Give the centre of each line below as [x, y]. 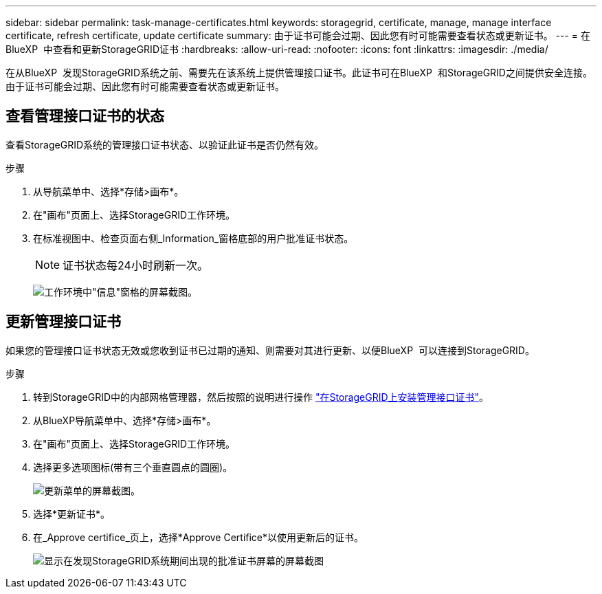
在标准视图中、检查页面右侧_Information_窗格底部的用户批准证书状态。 [193, 238]
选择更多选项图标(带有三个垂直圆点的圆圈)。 [133, 467]
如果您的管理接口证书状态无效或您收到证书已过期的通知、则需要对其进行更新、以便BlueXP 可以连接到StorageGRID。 [270, 350]
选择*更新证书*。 [72, 514]
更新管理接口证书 [63, 322]
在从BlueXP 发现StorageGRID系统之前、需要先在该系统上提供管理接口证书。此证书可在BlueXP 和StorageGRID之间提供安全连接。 [299, 73]
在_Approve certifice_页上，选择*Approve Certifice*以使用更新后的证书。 [199, 537]
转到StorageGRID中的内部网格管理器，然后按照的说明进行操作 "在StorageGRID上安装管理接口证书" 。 [261, 397]
